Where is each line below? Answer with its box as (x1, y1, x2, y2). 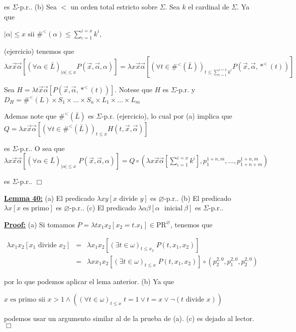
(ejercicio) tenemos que (4, 46, 74, 56)
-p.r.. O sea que (17, 143, 65, 153)
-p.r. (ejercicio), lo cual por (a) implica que (101, 110, 232, 121)
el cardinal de (188, 1, 229, 11)
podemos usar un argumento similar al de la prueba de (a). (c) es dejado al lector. (4, 313, 254, 324)
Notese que (119, 84, 153, 95)
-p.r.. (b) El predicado (164, 192, 231, 203)
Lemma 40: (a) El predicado (4, 192, 95, 203)
